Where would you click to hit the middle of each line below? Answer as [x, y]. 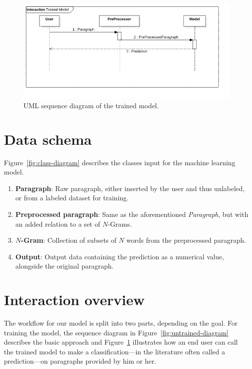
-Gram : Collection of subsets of [69, 240]
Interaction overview [74, 300]
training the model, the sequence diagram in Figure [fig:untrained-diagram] [116, 332]
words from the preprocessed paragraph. [186, 240]
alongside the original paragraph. [64, 266]
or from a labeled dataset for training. [72, 198]
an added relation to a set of [58, 223]
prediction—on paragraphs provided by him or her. [80, 361]
